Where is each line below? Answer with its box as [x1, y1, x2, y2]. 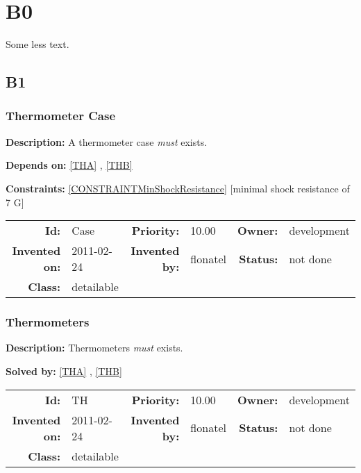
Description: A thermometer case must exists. [6, 134, 208, 149]
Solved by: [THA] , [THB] [6, 363, 122, 378]
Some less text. [6, 37, 69, 51]
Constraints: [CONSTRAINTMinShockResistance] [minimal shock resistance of [6, 181, 350, 195]
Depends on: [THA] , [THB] [6, 158, 133, 172]
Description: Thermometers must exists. [6, 340, 183, 355]
